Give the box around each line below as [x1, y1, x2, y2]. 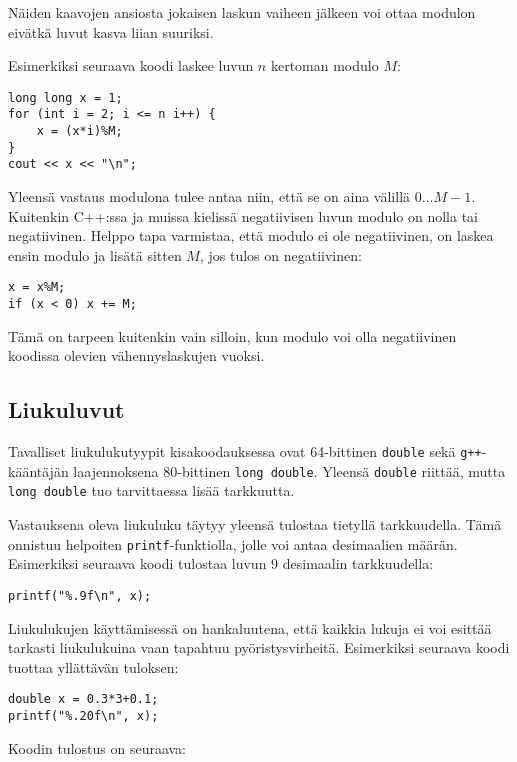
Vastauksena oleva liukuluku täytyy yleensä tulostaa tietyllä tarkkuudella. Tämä [8, 514, 502, 535]
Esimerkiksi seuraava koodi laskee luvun [8, 55, 254, 76]
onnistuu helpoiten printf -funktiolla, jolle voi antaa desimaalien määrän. [8, 533, 458, 554]
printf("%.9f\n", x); [8, 588, 152, 603]
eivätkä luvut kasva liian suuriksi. [8, 21, 214, 42]
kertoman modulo [270, 55, 379, 76]
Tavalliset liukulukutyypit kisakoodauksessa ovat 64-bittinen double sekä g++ [8, 441, 482, 462]
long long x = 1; [8, 90, 123, 105]
